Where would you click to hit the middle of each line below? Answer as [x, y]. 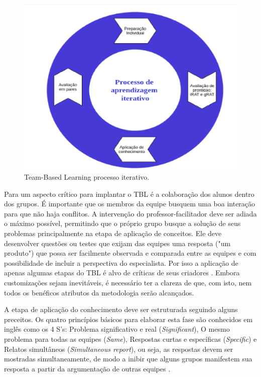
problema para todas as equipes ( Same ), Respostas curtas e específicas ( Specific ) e [130, 339]
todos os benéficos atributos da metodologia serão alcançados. [99, 292]
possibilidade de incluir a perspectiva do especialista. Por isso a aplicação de [121, 262]
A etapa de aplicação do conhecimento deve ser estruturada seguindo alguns [121, 309]
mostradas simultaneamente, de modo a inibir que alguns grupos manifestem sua [128, 359]
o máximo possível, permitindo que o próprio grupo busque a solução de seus [122, 223]
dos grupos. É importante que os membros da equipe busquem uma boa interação [130, 204]
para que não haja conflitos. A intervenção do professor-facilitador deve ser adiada [130, 213]
